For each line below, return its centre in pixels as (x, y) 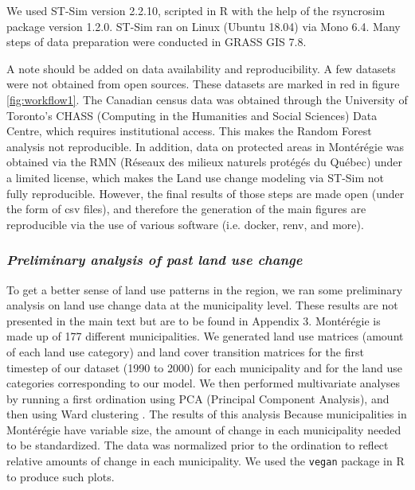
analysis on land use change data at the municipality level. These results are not (202, 305)
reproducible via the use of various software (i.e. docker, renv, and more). (185, 224)
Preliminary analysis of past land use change (155, 260)
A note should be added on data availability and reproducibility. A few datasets (201, 68)
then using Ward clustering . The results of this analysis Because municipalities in (207, 414)
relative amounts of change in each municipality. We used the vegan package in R (206, 461)
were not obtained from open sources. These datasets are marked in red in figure (203, 84)
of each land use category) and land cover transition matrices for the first (185, 351)
